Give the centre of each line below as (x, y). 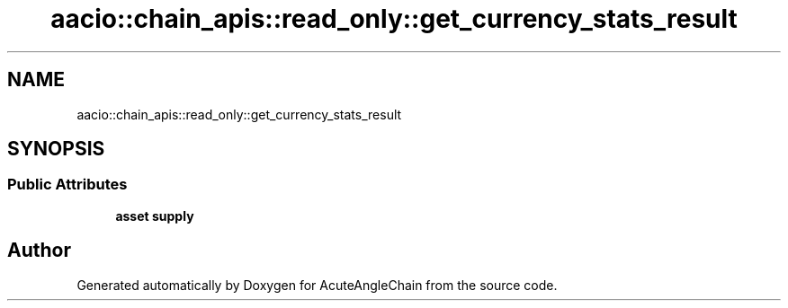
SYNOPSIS (56, 149)
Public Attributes (67, 185)
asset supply (155, 216)
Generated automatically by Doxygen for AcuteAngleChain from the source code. (317, 285)
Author (39, 251)
